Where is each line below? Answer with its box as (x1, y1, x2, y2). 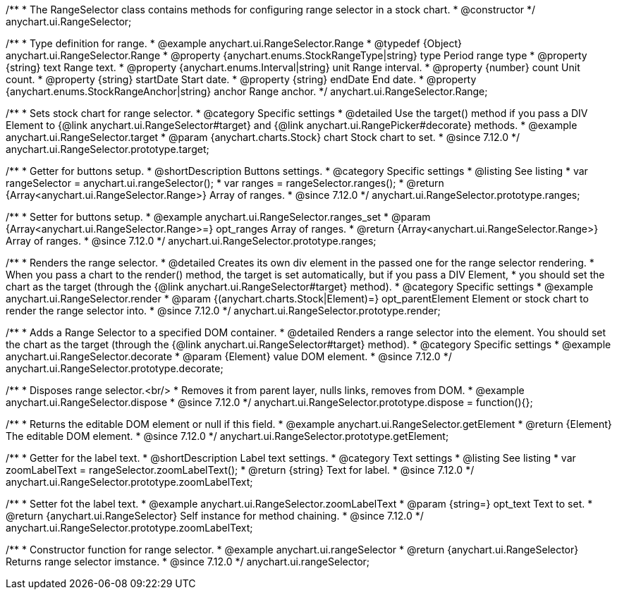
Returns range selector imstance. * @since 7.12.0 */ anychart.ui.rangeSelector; (6, 556, 370, 568)
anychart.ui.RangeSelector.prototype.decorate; (6, 362, 224, 374)
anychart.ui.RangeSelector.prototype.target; (6, 143, 209, 155)
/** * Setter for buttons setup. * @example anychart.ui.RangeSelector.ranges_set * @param (6, 211, 431, 223)
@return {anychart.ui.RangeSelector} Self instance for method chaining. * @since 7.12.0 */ (6, 510, 424, 522)
